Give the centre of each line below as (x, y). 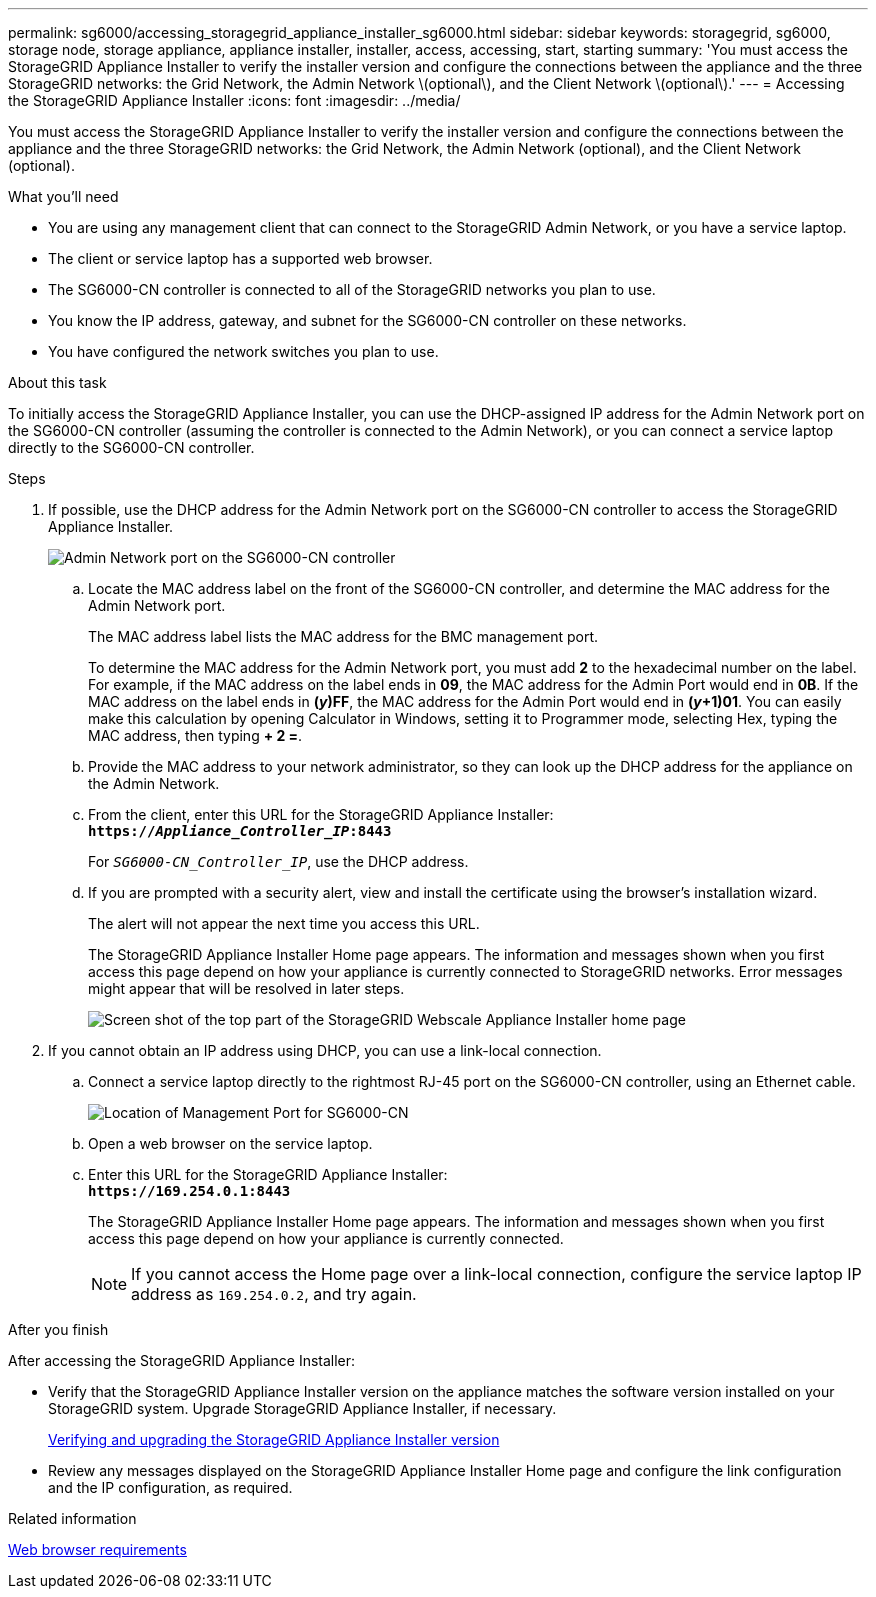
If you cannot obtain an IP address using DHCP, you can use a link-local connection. (325, 1050)
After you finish (58, 1329)
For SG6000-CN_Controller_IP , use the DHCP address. (278, 861)
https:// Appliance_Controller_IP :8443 (240, 831)
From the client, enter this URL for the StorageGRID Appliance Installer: (321, 814)
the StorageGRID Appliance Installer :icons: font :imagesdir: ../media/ (234, 100)
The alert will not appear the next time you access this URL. (284, 923)
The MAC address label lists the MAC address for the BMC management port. (343, 636)
